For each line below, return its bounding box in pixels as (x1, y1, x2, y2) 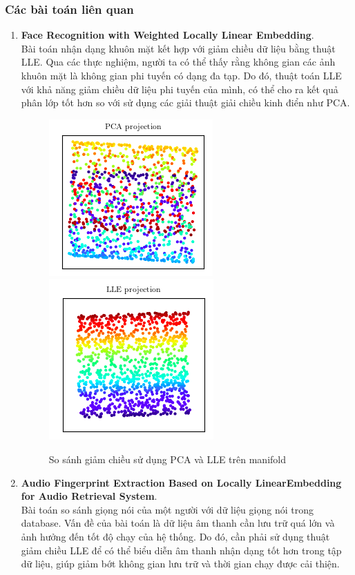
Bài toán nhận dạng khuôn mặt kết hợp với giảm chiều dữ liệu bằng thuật (21, 41, 336, 55)
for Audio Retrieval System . (21, 489, 157, 503)
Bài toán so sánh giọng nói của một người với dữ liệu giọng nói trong (21, 502, 314, 516)
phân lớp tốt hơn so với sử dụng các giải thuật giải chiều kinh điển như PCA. (21, 95, 350, 110)
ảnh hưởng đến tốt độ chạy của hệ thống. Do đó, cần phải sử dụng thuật (21, 529, 330, 543)
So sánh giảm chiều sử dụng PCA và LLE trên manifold (48, 451, 287, 466)
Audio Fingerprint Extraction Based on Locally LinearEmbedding (21, 475, 342, 489)
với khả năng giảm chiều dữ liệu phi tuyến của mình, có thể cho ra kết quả (21, 81, 338, 96)
